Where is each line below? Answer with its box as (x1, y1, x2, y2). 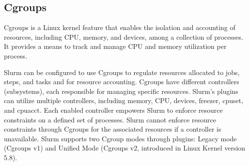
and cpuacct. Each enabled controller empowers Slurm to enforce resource (4, 105, 223, 115)
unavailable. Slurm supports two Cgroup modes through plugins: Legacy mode (4, 133, 237, 143)
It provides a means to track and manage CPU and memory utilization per (4, 41, 227, 51)
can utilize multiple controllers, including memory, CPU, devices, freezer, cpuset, (4, 95, 244, 106)
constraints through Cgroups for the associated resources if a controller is (4, 124, 221, 134)
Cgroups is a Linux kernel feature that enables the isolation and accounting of (4, 22, 235, 32)
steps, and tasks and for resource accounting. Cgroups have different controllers (4, 76, 239, 87)
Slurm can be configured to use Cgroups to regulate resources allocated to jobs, (4, 67, 240, 77)
